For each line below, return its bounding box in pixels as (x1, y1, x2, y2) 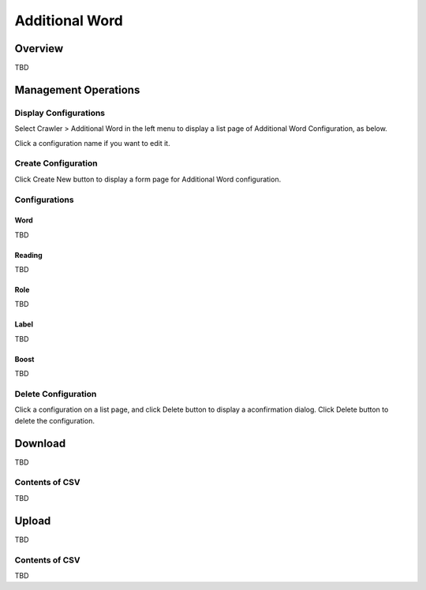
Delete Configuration (14, 389, 97, 400)
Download (14, 436, 66, 450)
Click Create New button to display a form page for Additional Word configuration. (14, 174, 282, 184)
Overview (14, 42, 64, 55)
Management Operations (14, 83, 140, 96)
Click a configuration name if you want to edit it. (14, 138, 170, 147)
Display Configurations (14, 107, 106, 118)
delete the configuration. (14, 416, 95, 425)
